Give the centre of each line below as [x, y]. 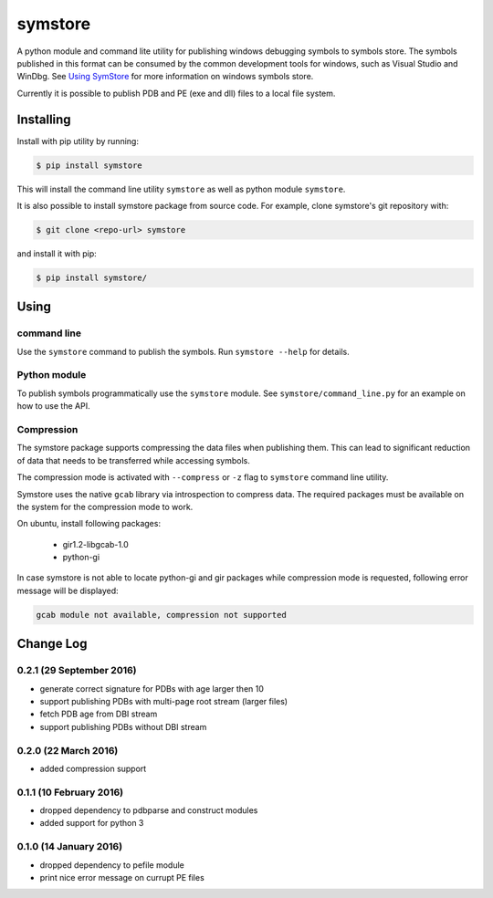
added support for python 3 [92, 823]
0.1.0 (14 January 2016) [70, 847]
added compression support [93, 768]
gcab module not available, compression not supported [161, 615]
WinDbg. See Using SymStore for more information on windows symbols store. [165, 77]
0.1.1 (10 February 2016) [70, 792]
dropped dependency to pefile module [112, 865]
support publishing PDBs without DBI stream [123, 726]
